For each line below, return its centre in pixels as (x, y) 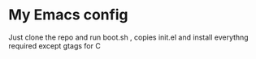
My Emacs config (68, 15)
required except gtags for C (55, 45)
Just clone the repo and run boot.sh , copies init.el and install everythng (129, 37)
